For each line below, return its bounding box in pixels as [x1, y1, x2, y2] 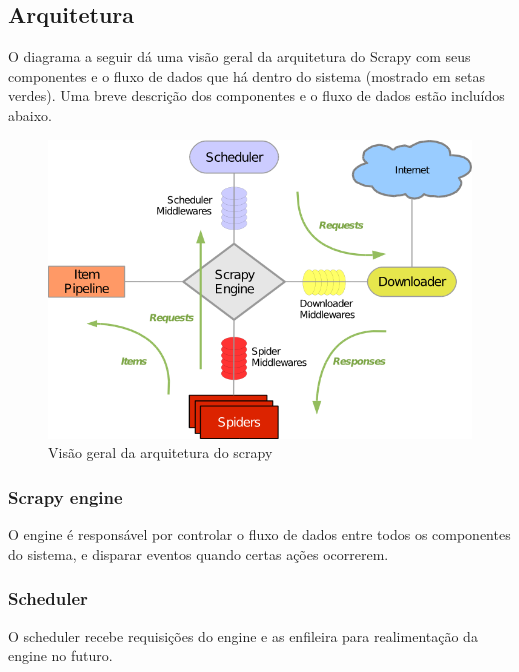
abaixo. [8, 104, 52, 125]
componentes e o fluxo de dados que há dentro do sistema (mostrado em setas [8, 65, 485, 86]
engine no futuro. [8, 645, 113, 666]
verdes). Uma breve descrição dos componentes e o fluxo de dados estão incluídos [8, 85, 505, 106]
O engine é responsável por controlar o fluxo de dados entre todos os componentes [8, 524, 511, 545]
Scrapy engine [8, 484, 123, 509]
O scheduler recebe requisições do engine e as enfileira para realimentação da [8, 625, 478, 646]
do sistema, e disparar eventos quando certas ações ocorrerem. [8, 543, 389, 564]
